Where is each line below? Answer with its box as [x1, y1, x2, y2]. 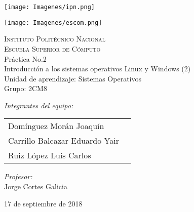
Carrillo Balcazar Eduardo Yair [8, 135, 119, 147]
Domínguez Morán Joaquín [8, 120, 104, 132]
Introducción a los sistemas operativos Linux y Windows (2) [4, 63, 191, 74]
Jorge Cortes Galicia [4, 181, 67, 192]
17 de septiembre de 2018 [4, 198, 83, 208]
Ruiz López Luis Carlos [8, 149, 91, 161]
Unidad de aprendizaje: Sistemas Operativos [4, 73, 141, 83]
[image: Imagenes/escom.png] [4, 19, 102, 26]
